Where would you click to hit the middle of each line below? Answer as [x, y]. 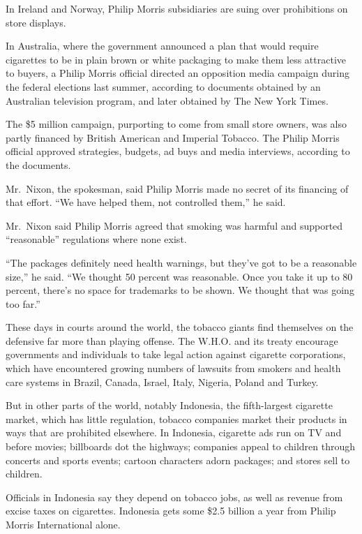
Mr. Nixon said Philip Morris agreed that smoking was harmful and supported [174, 225]
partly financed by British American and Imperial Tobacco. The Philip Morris [173, 137]
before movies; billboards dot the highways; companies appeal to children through [181, 446]
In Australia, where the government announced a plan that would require [162, 46]
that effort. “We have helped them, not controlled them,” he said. [146, 202]
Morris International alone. [63, 524]
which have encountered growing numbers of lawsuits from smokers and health [173, 368]
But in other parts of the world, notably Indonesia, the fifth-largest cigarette [169, 405]
